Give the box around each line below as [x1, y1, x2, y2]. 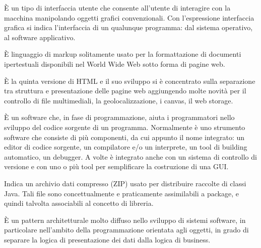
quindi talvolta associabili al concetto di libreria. [4, 198, 154, 208]
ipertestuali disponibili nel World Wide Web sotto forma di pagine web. [4, 58, 225, 69]
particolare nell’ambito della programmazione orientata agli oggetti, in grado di [4, 224, 249, 235]
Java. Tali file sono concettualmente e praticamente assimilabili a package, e [4, 188, 239, 198]
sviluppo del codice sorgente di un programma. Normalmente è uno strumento [4, 121, 245, 132]
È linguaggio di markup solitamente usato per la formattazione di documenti [4, 49, 241, 59]
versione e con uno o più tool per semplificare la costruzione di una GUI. [4, 161, 229, 172]
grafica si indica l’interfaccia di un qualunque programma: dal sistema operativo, [4, 22, 253, 33]
